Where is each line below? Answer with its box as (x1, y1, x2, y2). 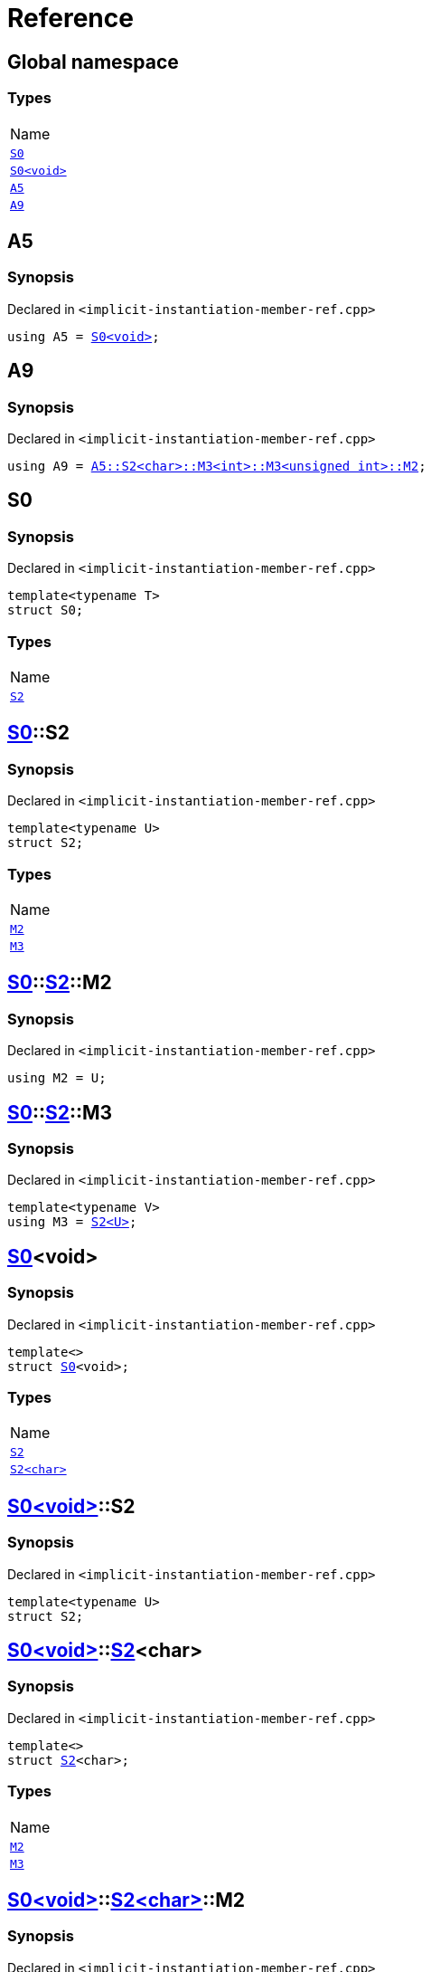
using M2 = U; (7, 1071, 107, 1086)
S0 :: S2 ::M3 (7, 1100, 113, 1124)
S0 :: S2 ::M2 (7, 971, 112, 995)
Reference (7, 3, 134, 33)
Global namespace (7, 50, 179, 73)
